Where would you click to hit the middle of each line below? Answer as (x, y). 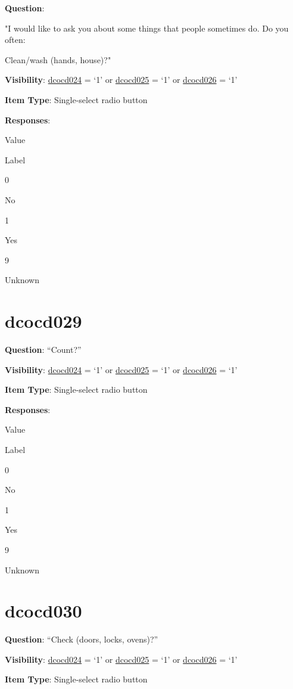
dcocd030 (43, 611)
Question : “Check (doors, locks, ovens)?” (82, 639)
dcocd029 (43, 321)
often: (15, 40)
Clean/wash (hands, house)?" (58, 59)
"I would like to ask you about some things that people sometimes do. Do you (147, 28)
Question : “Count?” (43, 350)
